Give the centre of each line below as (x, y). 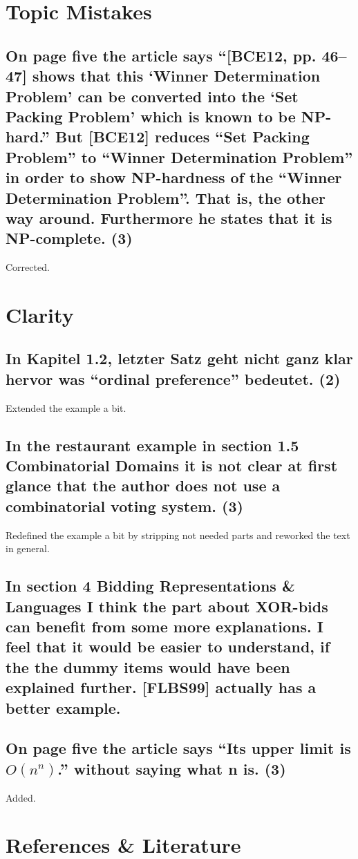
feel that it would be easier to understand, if (168, 646)
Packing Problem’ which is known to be (151, 116)
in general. (28, 548)
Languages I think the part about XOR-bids (167, 606)
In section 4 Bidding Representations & (150, 586)
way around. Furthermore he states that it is (169, 217)
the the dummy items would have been (148, 667)
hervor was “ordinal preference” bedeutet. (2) (173, 378)
